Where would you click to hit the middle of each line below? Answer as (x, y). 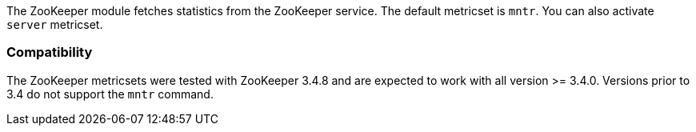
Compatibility (50, 52)
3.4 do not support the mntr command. (110, 94)
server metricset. (55, 24)
